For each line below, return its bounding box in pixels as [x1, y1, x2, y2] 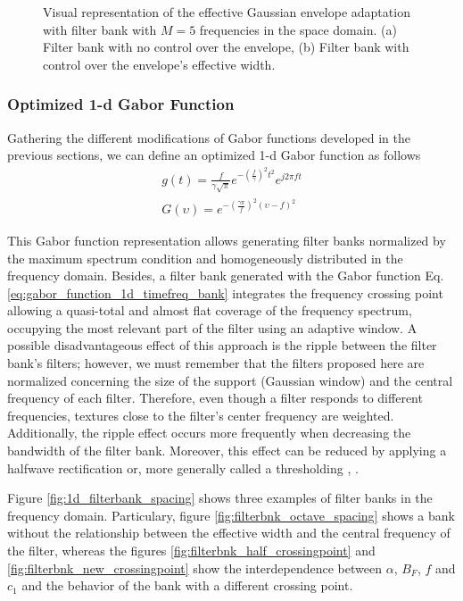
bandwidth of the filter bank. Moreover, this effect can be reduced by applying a [7, 441, 447, 460]
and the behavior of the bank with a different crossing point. [21, 576, 353, 595]
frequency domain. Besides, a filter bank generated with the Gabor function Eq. [7, 266, 444, 285]
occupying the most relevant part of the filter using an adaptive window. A [7, 318, 418, 337]
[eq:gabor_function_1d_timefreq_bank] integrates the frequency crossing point [7, 283, 443, 302]
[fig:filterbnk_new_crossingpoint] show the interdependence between [7, 558, 382, 577]
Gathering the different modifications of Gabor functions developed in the [7, 128, 411, 146]
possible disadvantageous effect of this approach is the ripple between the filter [7, 336, 437, 355]
